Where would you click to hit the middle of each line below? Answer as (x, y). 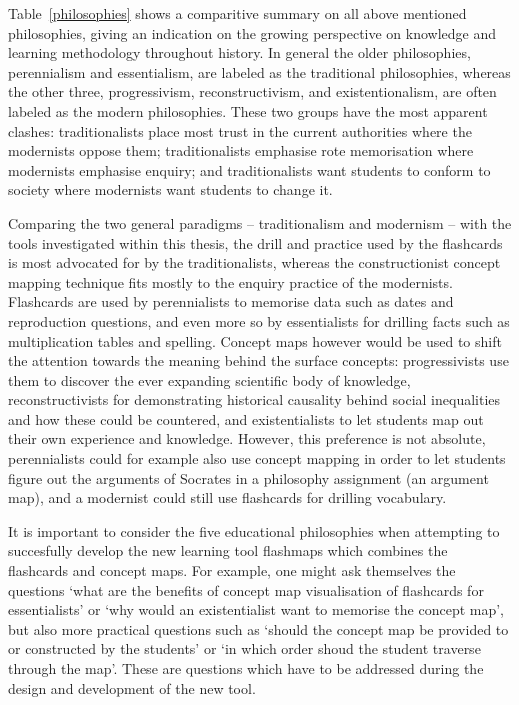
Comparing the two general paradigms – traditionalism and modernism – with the (260, 222)
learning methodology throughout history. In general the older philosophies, (239, 52)
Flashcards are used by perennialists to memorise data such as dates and (231, 301)
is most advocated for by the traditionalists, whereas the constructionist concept (254, 262)
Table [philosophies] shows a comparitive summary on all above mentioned (237, 13)
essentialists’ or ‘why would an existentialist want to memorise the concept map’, (256, 609)
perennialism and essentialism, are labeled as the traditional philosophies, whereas (259, 71)
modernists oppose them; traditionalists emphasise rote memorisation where (241, 150)
